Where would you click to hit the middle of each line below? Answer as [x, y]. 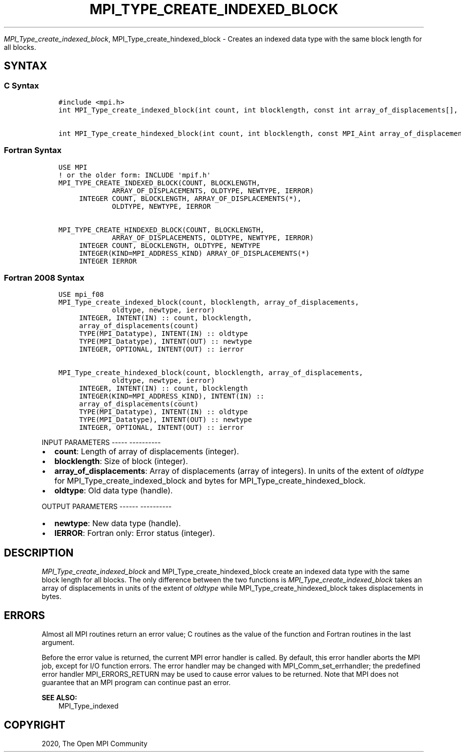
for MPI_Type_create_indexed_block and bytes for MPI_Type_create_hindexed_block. [210, 481]
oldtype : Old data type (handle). [114, 491]
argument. [58, 643]
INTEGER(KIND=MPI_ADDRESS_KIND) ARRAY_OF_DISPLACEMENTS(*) [194, 253]
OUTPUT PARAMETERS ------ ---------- [107, 507]
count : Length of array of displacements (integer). [147, 452]
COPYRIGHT [35, 725]
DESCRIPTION [39, 553]
